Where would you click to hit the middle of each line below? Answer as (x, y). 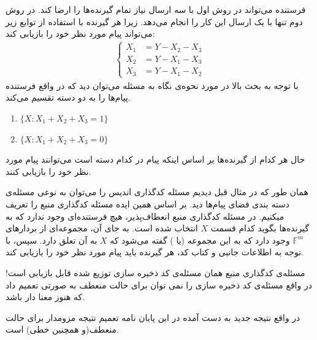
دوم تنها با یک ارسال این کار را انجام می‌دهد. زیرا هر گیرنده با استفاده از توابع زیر (154, 21)
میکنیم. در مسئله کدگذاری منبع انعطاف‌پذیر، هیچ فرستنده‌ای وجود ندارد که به (145, 216)
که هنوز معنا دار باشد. (45, 297)
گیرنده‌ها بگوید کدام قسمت (260, 228)
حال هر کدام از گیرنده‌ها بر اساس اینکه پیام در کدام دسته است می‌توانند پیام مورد (155, 159)
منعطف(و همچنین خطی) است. (62, 329)
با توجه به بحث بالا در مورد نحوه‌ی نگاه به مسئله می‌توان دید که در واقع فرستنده (152, 85)
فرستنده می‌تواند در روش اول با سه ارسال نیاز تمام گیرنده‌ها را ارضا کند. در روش (156, 9)
